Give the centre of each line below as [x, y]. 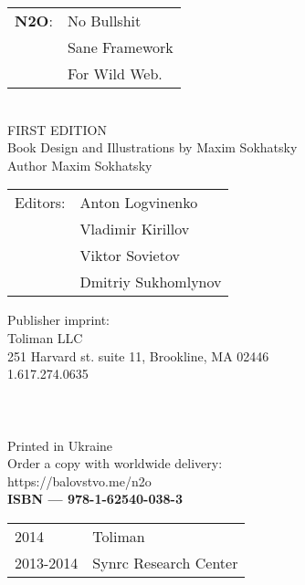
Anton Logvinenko [139, 203]
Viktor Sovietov [130, 256]
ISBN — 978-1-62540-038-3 [95, 499]
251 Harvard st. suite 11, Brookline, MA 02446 [138, 355]
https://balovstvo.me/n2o [79, 481]
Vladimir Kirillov [135, 229]
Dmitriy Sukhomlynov [151, 282]
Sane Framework [120, 47]
